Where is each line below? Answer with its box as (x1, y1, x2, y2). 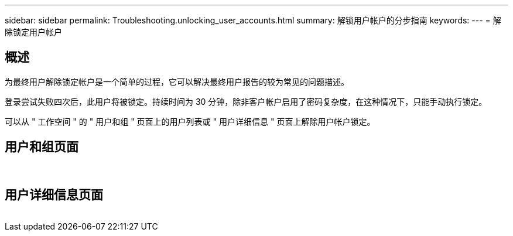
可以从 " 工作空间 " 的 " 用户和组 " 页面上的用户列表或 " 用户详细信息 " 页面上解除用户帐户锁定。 (5, 116, 375, 126)
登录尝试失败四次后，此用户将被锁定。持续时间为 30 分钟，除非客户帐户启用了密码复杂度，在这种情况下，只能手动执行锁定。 (5, 96, 487, 107)
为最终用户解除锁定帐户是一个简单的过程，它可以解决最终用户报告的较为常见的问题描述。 (5, 76, 349, 87)
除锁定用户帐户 (5, 27, 62, 37)
